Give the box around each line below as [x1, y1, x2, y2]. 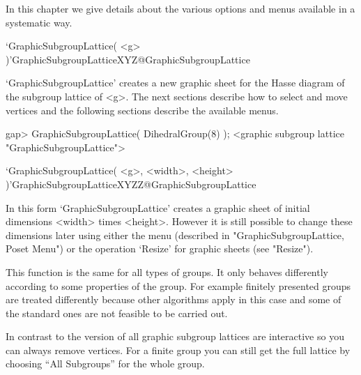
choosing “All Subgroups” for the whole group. [6, 356, 205, 371]
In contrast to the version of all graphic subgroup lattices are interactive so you [6, 329, 344, 344]
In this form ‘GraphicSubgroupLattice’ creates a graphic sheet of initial [6, 200, 310, 215]
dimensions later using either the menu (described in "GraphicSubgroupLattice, [6, 227, 344, 242]
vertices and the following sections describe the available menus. [6, 102, 279, 117]
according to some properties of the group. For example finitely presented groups [6, 278, 351, 293]
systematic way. [6, 15, 72, 29]
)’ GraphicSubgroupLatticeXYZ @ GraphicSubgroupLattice [6, 52, 250, 66]
